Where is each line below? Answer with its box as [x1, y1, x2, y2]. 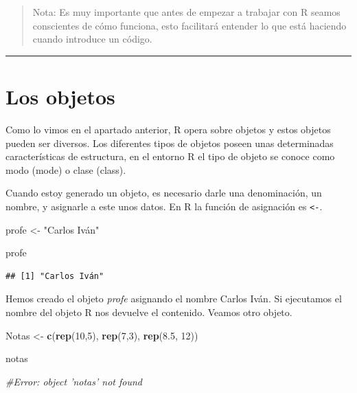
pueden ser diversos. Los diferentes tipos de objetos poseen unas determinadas [5, 135, 334, 150]
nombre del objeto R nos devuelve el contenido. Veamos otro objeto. [5, 304, 292, 319]
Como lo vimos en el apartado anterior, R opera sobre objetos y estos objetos [5, 122, 331, 136]
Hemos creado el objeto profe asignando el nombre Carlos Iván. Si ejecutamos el [5, 291, 342, 306]
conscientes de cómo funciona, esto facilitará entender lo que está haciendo [32, 18, 347, 32]
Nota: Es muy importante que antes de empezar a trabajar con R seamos [32, 5, 341, 19]
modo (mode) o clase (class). [5, 162, 126, 177]
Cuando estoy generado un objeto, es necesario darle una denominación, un [5, 186, 322, 200]
